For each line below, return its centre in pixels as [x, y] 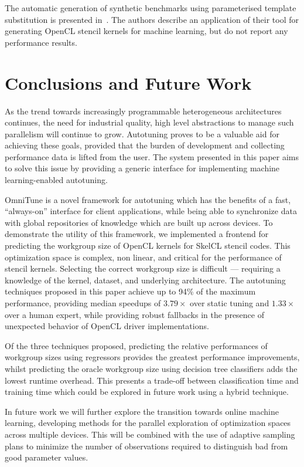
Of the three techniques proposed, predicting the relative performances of [136, 345]
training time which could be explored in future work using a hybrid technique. [147, 392]
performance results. [41, 42]
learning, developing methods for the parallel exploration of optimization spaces [148, 423]
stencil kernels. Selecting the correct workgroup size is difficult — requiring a [143, 268]
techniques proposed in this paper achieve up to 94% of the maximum [130, 291]
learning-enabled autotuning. [56, 180]
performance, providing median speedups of [83, 303]
